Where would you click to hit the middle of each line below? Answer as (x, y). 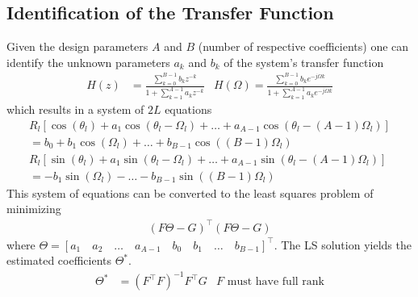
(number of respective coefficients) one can (303, 46)
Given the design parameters (77, 46)
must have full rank (276, 282)
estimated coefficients (59, 260)
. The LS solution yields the (343, 244)
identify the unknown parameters (88, 62)
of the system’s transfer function (304, 62)
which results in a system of (75, 109)
